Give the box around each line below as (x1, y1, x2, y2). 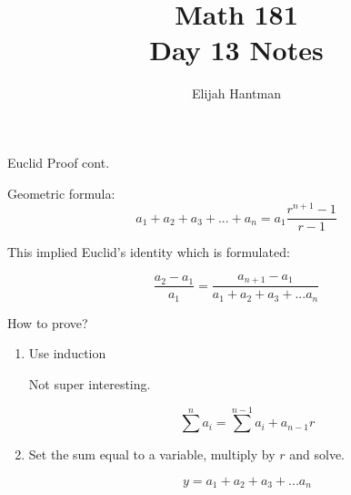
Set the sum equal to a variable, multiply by (28, 445, 276, 464)
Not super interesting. (28, 374, 151, 393)
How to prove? (7, 313, 88, 332)
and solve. (289, 445, 345, 464)
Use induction (28, 344, 106, 363)
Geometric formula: (7, 183, 115, 202)
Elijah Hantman (192, 84, 281, 103)
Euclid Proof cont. (7, 152, 110, 171)
